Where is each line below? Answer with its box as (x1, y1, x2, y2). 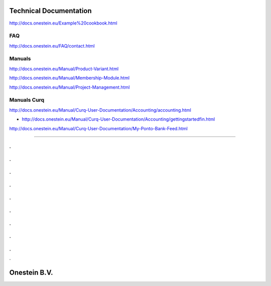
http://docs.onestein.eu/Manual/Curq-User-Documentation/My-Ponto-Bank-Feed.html (9, 125, 188, 131)
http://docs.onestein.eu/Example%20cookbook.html (9, 20, 117, 26)
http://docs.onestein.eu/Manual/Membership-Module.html (9, 75, 130, 81)
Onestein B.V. (9, 268, 53, 276)
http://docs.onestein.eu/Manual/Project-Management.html (9, 84, 130, 90)
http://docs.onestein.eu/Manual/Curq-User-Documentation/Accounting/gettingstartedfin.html (22, 116, 215, 122)
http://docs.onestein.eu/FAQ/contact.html (9, 43, 95, 49)
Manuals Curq (9, 97, 45, 104)
